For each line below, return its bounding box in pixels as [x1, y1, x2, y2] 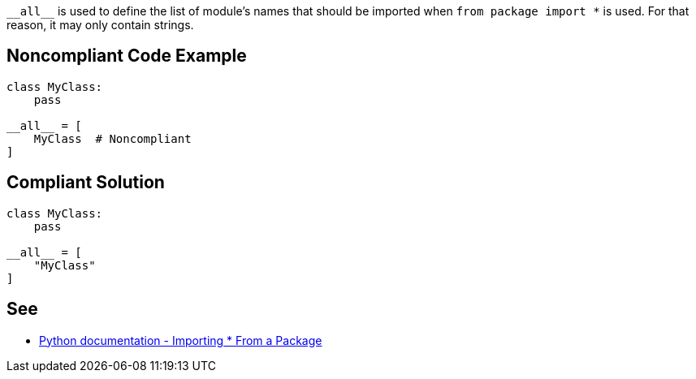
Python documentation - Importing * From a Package [39, 333, 322, 347]
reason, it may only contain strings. [6, 18, 194, 32]
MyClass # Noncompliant [33, 131, 192, 145]
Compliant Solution [6, 172, 165, 193]
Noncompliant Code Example [6, 45, 247, 67]
